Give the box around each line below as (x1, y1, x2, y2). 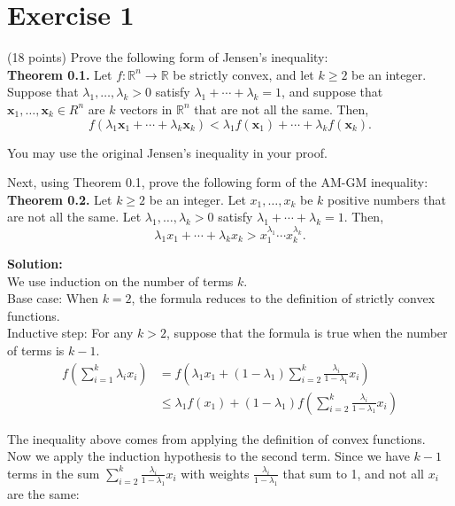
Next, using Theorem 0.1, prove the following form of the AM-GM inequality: (7, 173, 428, 191)
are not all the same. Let (7, 207, 142, 226)
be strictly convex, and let (173, 65, 314, 83)
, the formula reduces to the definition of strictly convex (131, 289, 436, 307)
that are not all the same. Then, (194, 99, 369, 118)
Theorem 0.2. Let (7, 190, 112, 208)
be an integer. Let (149, 190, 246, 208)
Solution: (7, 254, 63, 273)
